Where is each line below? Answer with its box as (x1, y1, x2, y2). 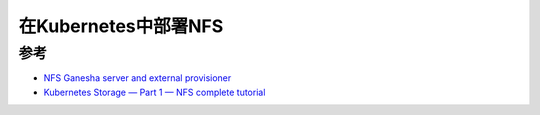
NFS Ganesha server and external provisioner (43, 72, 232, 84)
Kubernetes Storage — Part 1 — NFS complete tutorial (43, 86, 266, 98)
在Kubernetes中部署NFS (18, 15, 224, 37)
